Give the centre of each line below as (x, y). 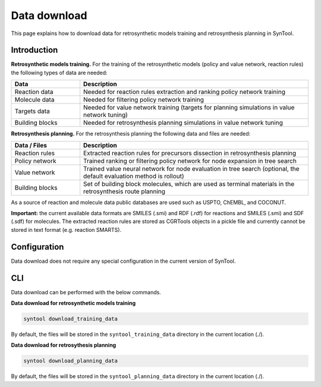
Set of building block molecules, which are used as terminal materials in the (189, 184)
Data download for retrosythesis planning (64, 345)
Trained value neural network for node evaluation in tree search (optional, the (191, 168)
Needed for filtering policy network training (144, 100)
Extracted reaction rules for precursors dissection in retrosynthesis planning (190, 153)
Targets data (32, 111)
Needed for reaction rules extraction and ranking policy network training (184, 92)
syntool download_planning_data (71, 361)
